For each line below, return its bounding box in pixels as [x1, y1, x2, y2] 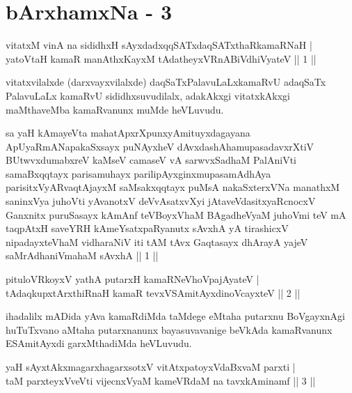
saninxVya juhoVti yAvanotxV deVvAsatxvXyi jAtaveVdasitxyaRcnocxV [6, 194, 316, 208]
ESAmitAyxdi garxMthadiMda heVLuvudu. [6, 336, 192, 350]
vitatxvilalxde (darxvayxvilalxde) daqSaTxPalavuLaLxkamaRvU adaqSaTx [6, 75, 326, 89]
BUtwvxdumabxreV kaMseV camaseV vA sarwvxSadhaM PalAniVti [6, 153, 296, 167]
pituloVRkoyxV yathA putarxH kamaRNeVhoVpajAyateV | [6, 272, 259, 286]
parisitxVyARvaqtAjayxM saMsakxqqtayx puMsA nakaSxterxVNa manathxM [6, 180, 340, 194]
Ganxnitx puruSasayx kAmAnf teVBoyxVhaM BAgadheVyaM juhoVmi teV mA [6, 207, 346, 222]
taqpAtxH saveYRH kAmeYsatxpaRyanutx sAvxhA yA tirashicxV [6, 221, 289, 236]
